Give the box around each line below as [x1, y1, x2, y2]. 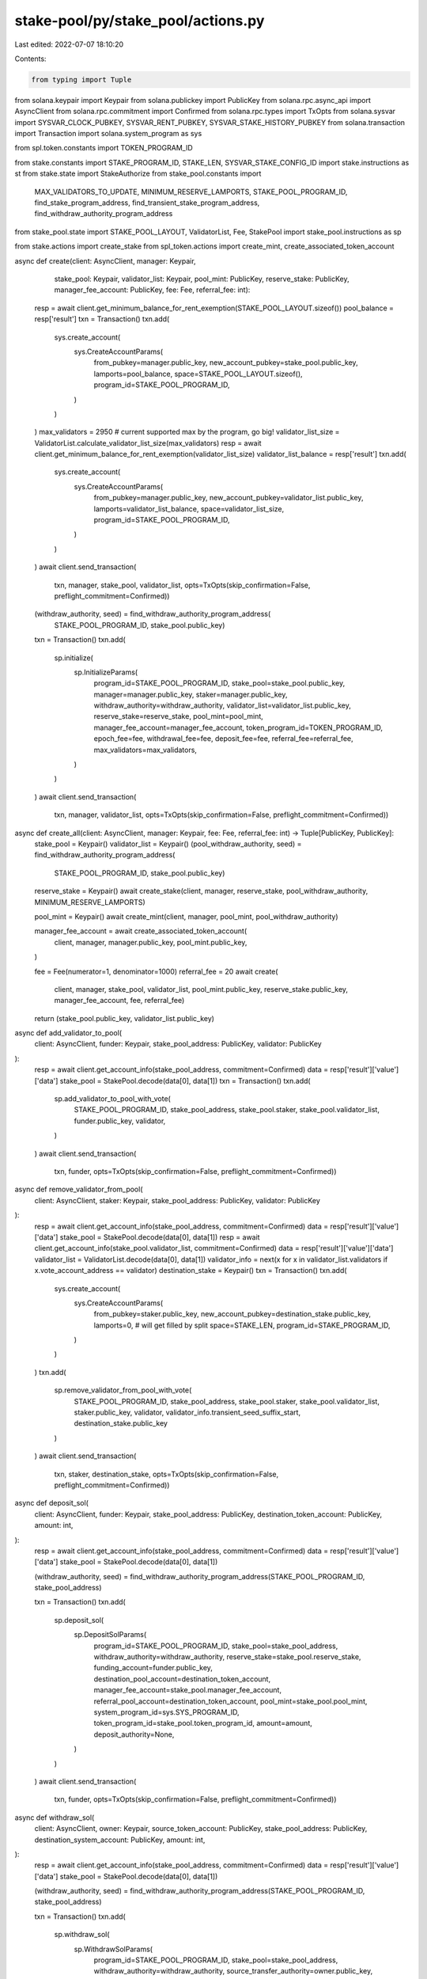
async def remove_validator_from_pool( [14, 1184, 143, 1195]
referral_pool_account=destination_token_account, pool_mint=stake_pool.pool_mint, [93, 1696, 368, 1706]
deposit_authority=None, [93, 1730, 175, 1739]
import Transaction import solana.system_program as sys [14, 129, 202, 139]
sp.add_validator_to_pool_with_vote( [54, 1094, 172, 1103]
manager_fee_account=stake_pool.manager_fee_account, [93, 1685, 282, 1695]
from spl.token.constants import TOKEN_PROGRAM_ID [14, 143, 193, 153]
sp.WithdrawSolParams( [74, 1944, 153, 1954]
